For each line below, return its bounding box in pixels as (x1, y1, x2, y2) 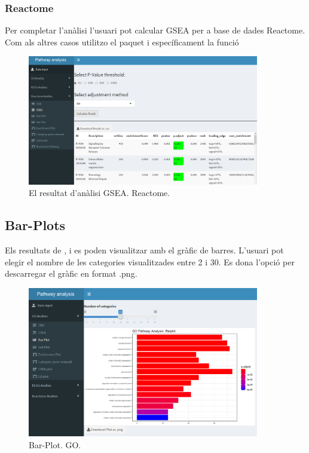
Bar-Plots (5, 216, 66, 234)
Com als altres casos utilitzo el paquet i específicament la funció (5, 35, 239, 48)
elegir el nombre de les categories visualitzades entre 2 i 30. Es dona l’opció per (5, 255, 295, 268)
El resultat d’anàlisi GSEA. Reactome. (29, 186, 170, 199)
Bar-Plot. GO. (29, 438, 81, 451)
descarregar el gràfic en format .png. (5, 267, 137, 280)
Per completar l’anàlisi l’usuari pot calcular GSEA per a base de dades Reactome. (5, 24, 305, 36)
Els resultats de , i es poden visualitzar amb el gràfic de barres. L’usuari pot (5, 244, 284, 256)
